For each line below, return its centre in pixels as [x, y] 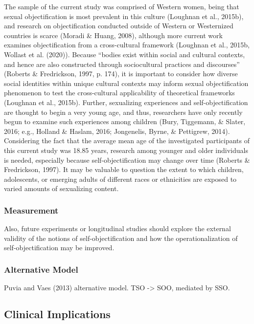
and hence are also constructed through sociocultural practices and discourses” [122, 64]
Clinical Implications [57, 314]
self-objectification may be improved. [59, 248]
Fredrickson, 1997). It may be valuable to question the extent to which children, [124, 169]
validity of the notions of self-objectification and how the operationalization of [121, 238]
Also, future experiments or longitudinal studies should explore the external [117, 228]
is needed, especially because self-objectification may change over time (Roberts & [127, 160]
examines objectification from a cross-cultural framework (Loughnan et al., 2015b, [127, 45]
